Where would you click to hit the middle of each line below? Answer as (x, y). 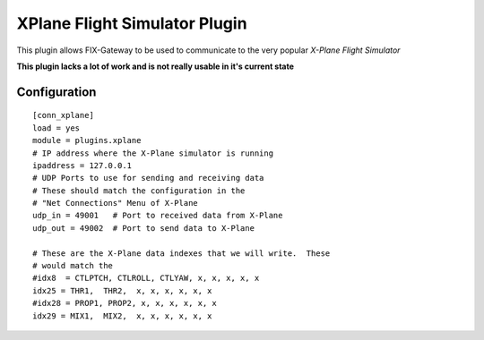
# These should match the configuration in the (139, 191)
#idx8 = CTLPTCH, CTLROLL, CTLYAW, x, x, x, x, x (146, 278)
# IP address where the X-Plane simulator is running (153, 153)
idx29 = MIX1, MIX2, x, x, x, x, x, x (122, 316)
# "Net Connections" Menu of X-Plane (116, 203)
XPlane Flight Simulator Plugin (132, 23)
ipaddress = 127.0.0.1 (82, 165)
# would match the (73, 266)
